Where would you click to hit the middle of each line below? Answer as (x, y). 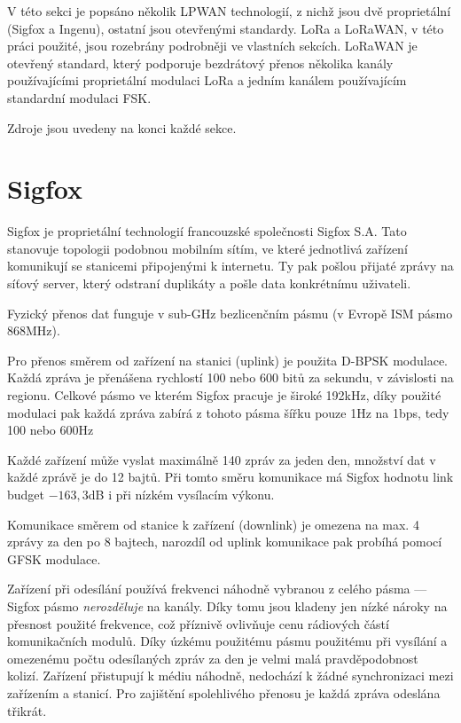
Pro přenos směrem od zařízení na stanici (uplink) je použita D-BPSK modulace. (228, 360)
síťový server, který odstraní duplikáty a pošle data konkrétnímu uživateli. (209, 283)
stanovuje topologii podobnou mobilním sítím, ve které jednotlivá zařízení (207, 248)
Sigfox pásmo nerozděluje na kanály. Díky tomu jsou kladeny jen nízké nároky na (227, 605)
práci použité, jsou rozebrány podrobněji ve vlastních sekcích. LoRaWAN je (212, 46)
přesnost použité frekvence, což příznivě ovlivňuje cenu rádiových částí (198, 623)
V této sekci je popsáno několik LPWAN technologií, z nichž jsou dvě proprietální (229, 11)
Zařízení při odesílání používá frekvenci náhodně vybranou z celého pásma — (217, 589)
